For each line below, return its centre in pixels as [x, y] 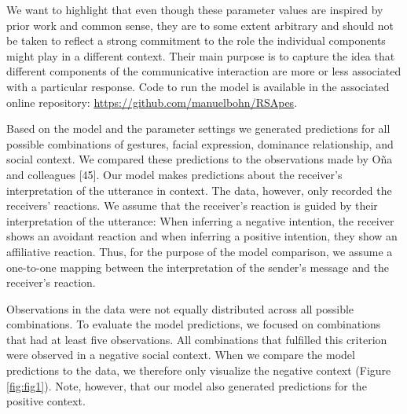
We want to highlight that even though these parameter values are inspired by [195, 9]
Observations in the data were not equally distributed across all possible [180, 308]
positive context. [46, 401]
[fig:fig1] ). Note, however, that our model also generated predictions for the [187, 385]
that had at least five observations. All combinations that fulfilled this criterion [197, 339]
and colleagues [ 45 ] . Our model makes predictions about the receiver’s [174, 174]
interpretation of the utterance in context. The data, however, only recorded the [199, 190]
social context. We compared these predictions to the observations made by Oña [200, 159]
